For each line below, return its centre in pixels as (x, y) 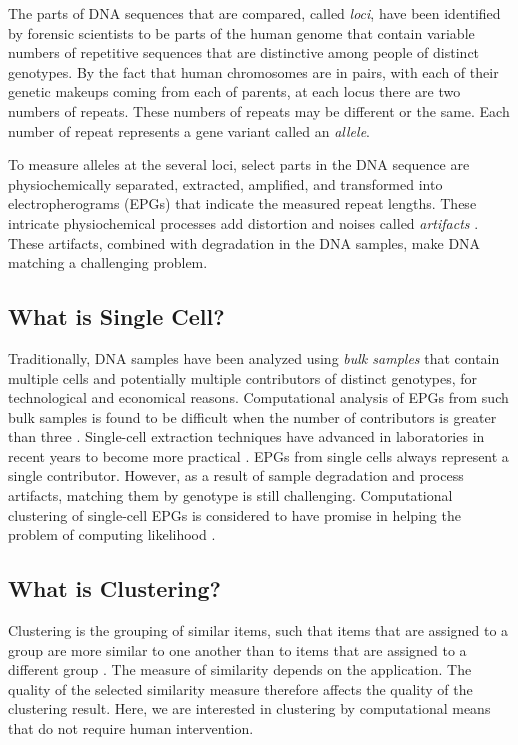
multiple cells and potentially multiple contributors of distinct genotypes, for (243, 377)
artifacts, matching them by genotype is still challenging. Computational (230, 495)
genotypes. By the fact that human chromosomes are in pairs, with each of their (253, 71)
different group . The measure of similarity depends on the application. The (240, 669)
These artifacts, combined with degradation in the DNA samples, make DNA (244, 242)
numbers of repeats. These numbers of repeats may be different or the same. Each (259, 110)
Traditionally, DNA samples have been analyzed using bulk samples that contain (254, 357)
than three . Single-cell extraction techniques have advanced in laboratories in (246, 436)
